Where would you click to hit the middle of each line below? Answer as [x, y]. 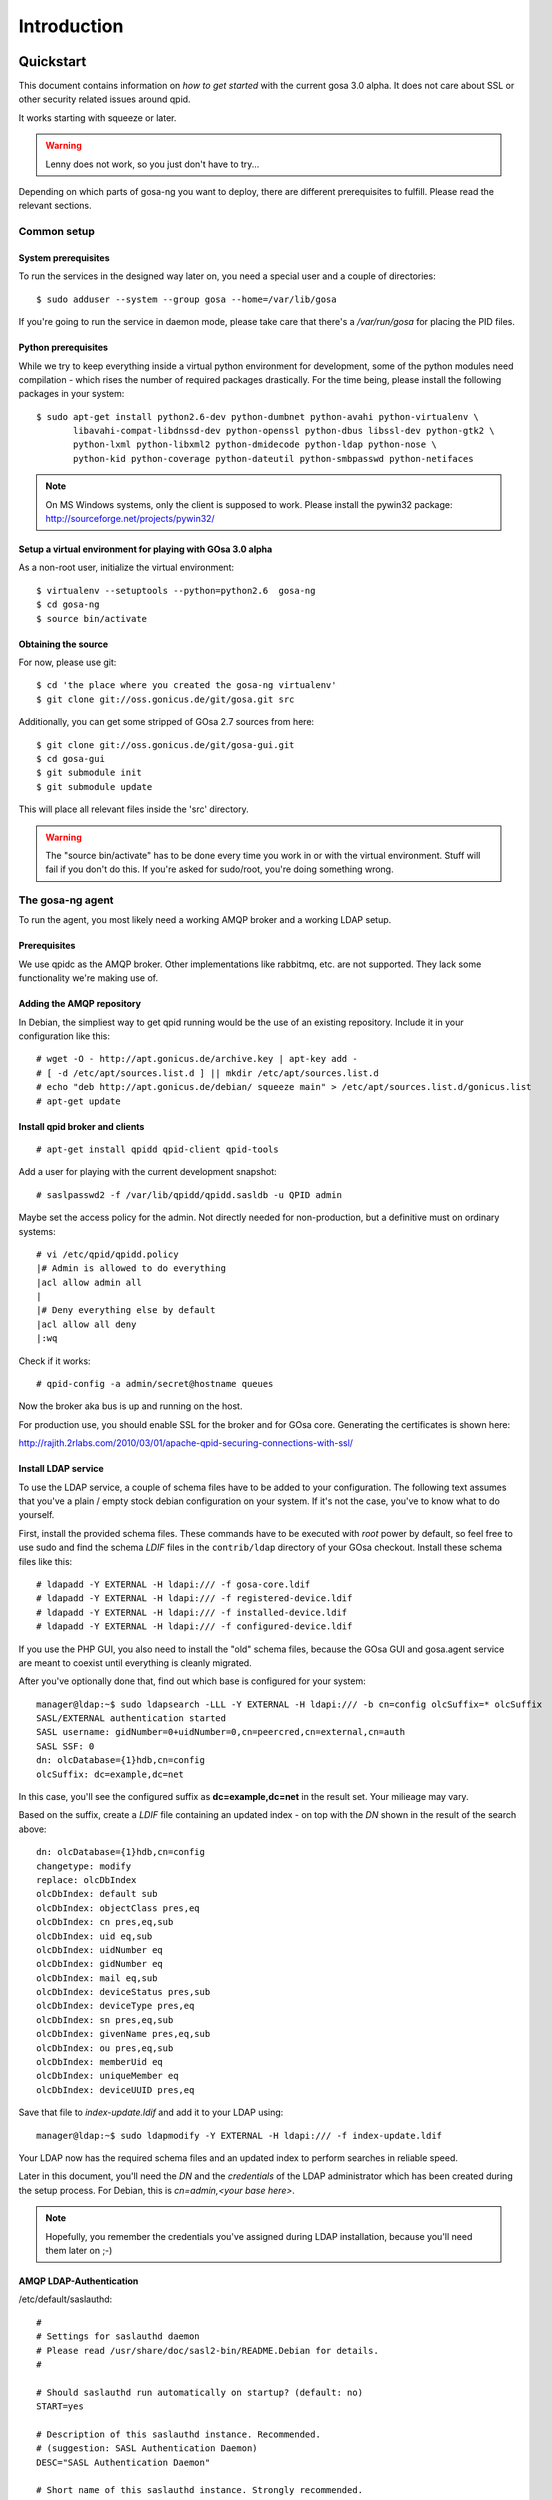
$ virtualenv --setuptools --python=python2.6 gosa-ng [176, 590]
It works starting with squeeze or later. [97, 117]
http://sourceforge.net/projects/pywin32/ [130, 519]
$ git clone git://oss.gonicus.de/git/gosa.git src [165, 699]
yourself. [36, 1515]
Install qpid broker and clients [81, 1126]
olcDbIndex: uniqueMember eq [107, 2076]
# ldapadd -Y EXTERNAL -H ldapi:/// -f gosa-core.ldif [173, 1584]
